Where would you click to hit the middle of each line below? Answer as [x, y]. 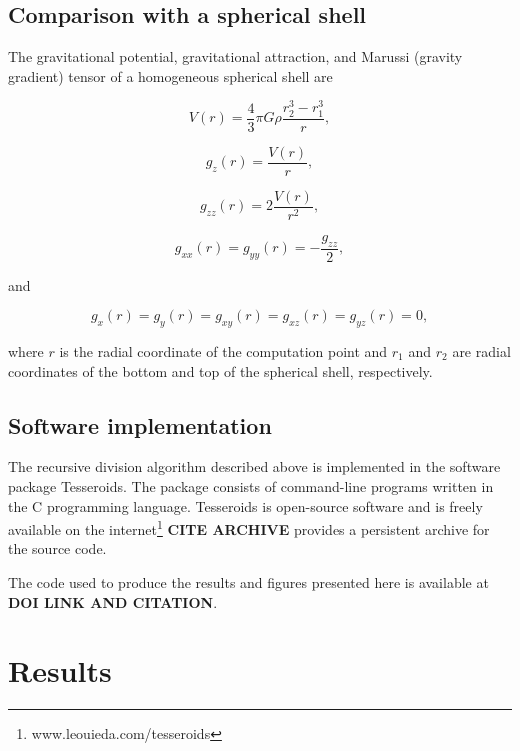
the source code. [57, 548]
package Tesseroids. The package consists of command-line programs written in [251, 485]
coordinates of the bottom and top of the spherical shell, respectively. [220, 370]
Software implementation [140, 424]
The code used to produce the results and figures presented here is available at [248, 582]
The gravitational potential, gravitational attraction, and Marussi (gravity [235, 56]
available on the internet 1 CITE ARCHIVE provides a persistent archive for [249, 527]
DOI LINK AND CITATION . [113, 601]
